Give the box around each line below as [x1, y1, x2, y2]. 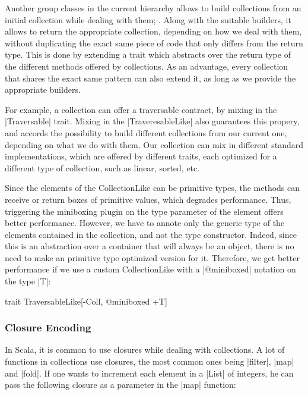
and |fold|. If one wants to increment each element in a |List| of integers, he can [5, 366, 294, 379]
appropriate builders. [5, 83, 81, 96]
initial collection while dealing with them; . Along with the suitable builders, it [5, 13, 291, 26]
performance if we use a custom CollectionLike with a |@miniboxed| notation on [5, 263, 296, 275]
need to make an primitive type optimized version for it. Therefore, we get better [5, 251, 300, 264]
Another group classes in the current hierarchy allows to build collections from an [5, 2, 301, 14]
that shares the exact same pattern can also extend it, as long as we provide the [5, 71, 296, 84]
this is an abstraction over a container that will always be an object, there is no [5, 240, 294, 252]
